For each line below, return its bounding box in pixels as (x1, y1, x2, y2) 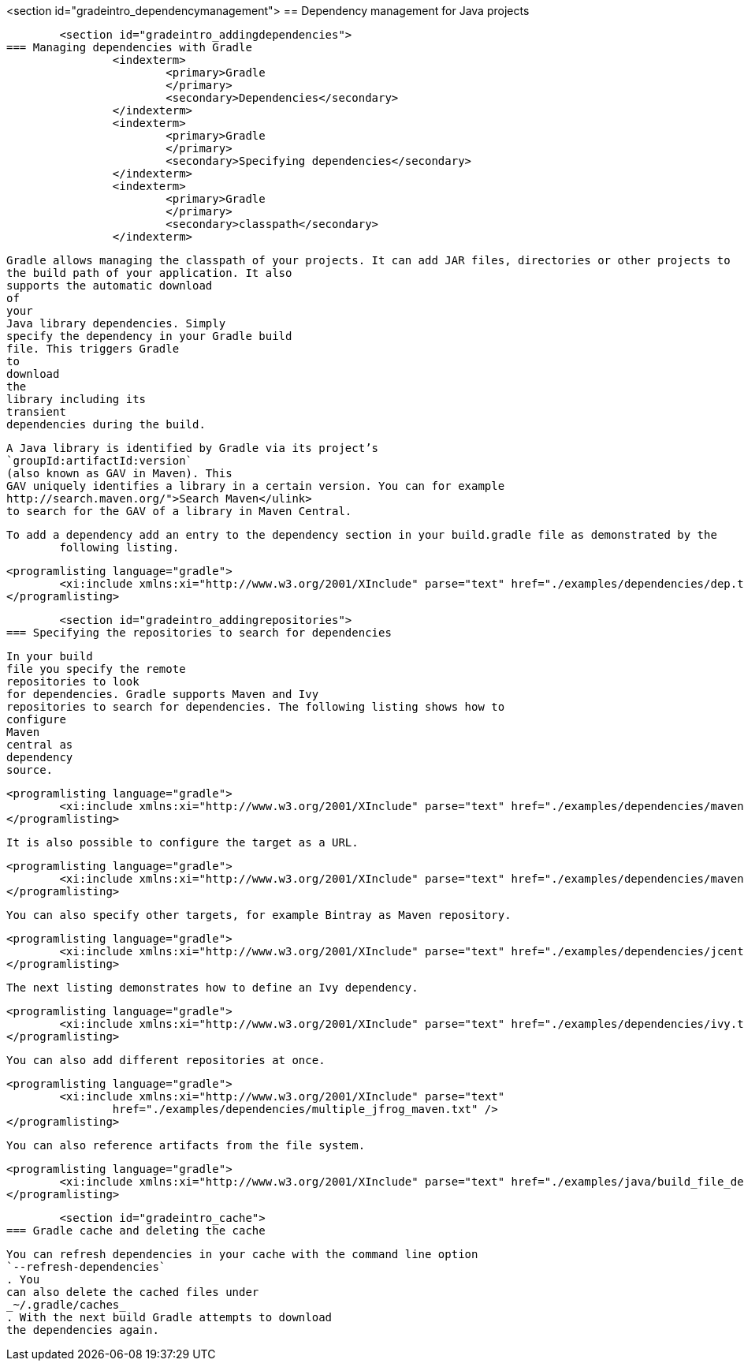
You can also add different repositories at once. (6, 1054, 325, 1066)
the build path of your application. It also (6, 267, 292, 279)
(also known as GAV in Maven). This (6, 467, 232, 480)
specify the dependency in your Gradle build (6, 330, 292, 342)
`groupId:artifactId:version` (6, 454, 193, 467)
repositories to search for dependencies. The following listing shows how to (6, 700, 505, 713)
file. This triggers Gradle (6, 342, 180, 355)
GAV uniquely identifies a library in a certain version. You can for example (6, 480, 505, 492)
